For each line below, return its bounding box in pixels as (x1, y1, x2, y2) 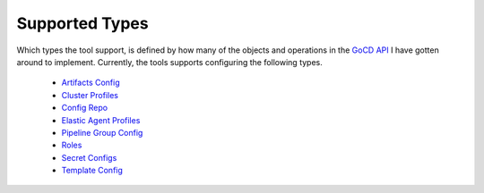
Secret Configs (61, 152, 117, 163)
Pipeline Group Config (61, 127, 143, 138)
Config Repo (61, 103, 108, 113)
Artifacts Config (61, 77, 120, 88)
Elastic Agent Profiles (61, 114, 141, 125)
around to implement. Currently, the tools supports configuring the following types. (16, 56, 323, 67)
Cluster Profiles (61, 89, 118, 100)
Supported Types (16, 13, 149, 33)
